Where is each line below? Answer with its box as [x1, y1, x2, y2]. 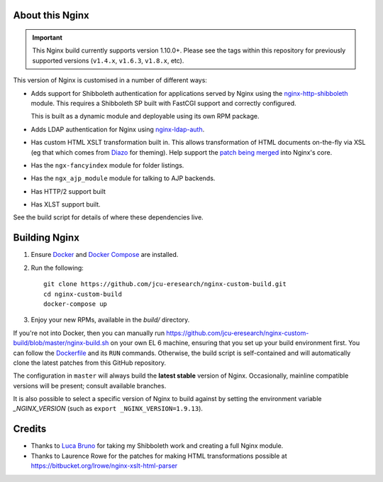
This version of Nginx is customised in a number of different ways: [13, 76, 207, 84]
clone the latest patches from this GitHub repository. [13, 358, 167, 367]
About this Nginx [13, 9, 89, 21]
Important [32, 33, 63, 42]
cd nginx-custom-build [43, 290, 123, 298]
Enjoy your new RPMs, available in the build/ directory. [30, 316, 190, 324]
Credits [13, 423, 47, 435]
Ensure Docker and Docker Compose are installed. [30, 251, 179, 259]
